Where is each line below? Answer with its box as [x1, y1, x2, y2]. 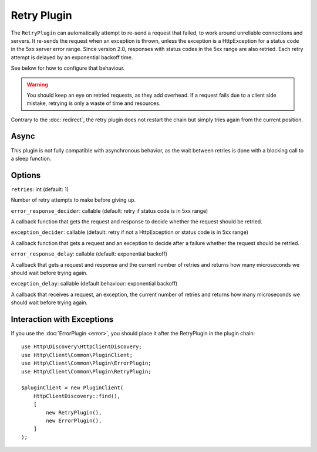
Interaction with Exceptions [11, 314, 114, 324]
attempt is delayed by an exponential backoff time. [11, 53, 133, 61]
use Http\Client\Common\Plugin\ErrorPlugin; [21, 360, 152, 366]
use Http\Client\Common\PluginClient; [21, 352, 133, 358]
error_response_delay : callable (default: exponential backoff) [11, 250, 167, 257]
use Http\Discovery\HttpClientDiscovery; [21, 344, 142, 350]
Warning [26, 81, 48, 88]
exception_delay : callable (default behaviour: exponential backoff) [11, 280, 178, 287]
